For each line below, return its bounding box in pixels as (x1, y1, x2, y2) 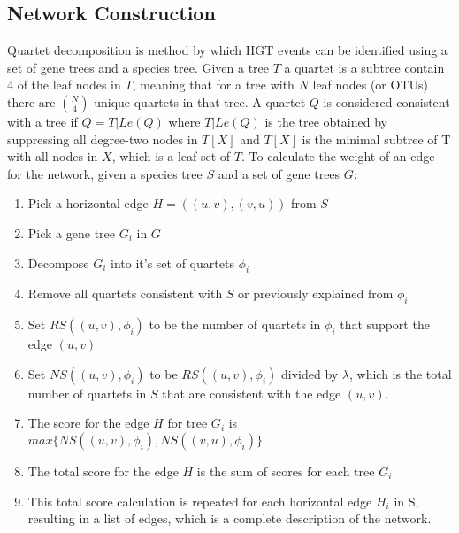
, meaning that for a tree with (132, 75, 295, 94)
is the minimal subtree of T (302, 129, 451, 148)
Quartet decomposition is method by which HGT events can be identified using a (7, 41, 448, 59)
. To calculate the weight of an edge (241, 147, 435, 166)
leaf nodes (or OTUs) (312, 75, 428, 94)
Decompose (27, 253, 89, 272)
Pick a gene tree (27, 223, 116, 242)
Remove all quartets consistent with (27, 284, 223, 303)
